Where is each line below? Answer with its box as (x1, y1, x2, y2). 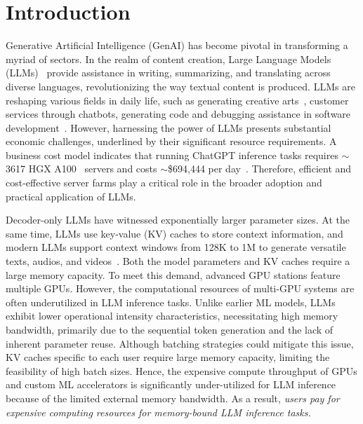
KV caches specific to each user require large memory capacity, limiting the (6, 350, 330, 364)
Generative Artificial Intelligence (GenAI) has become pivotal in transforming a (6, 38, 348, 53)
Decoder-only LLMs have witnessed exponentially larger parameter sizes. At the (6, 212, 350, 227)
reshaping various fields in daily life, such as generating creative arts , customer (6, 93, 349, 107)
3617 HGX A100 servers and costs (6, 161, 157, 176)
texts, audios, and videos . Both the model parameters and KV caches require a (6, 254, 350, 268)
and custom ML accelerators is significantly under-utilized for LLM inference (6, 377, 336, 392)
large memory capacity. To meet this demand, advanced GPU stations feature (6, 267, 341, 282)
